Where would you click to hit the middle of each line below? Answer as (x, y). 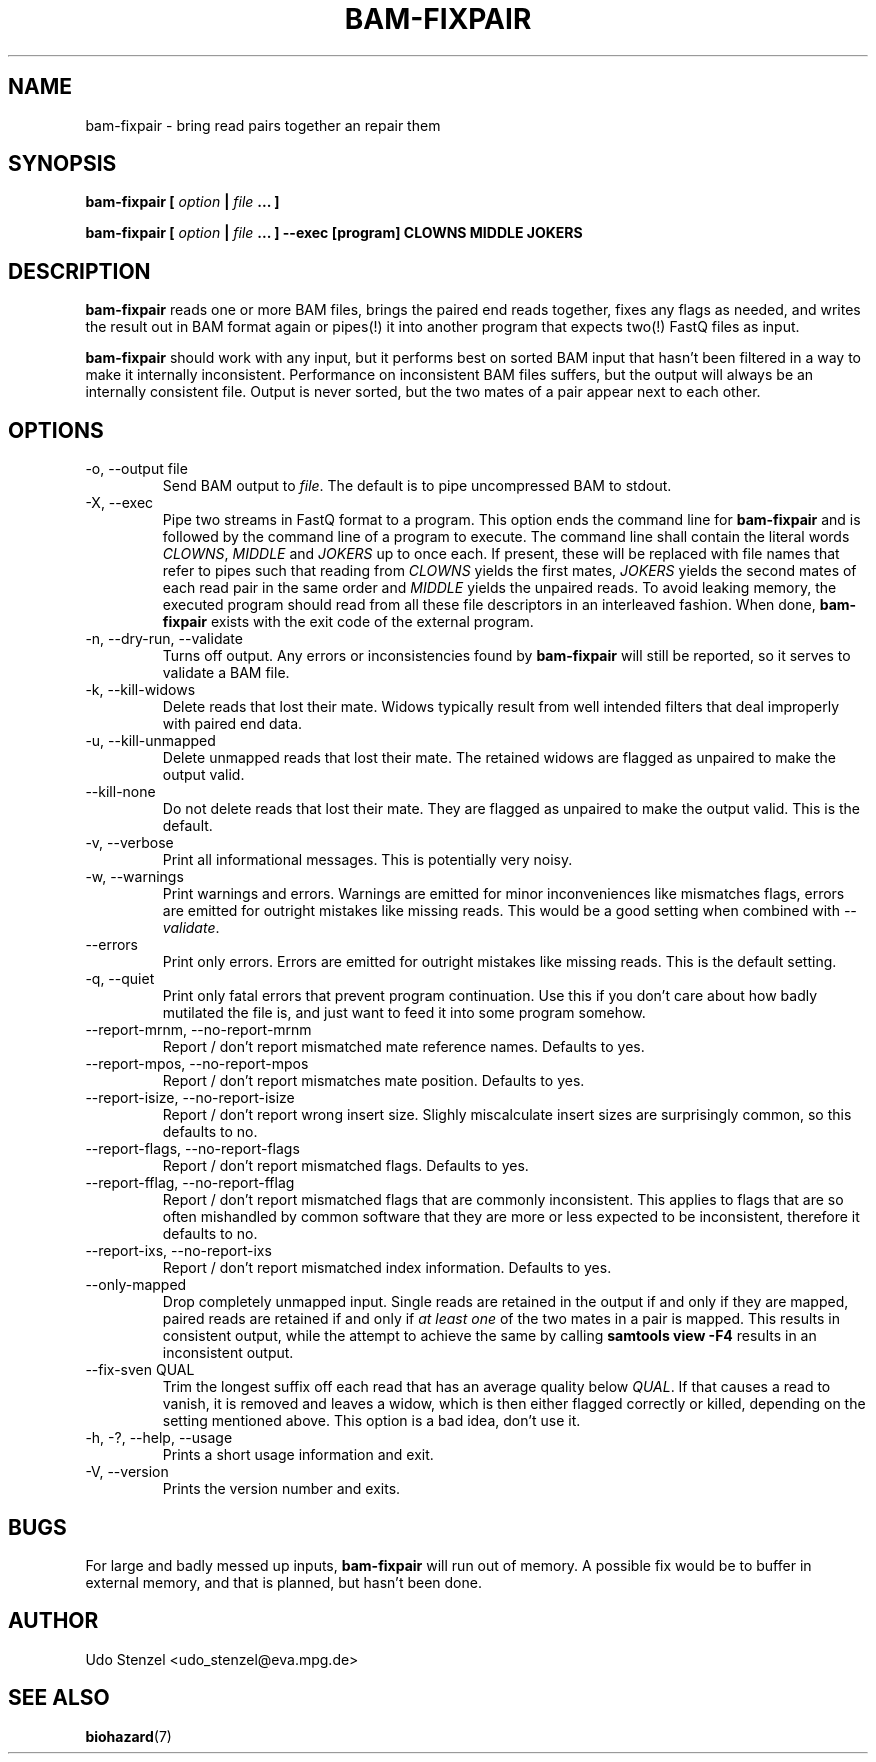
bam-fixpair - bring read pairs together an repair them (263, 125)
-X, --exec (119, 503)
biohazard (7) (128, 1736)
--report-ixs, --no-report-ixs (178, 1251)
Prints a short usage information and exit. (298, 1455)
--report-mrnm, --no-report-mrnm (198, 1030)
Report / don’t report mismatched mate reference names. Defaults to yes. (403, 1047)
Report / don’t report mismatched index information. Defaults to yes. (387, 1268)
